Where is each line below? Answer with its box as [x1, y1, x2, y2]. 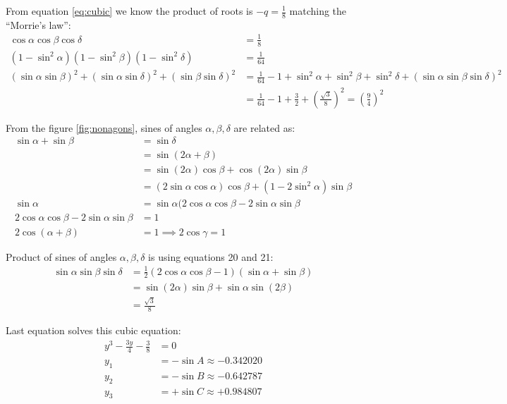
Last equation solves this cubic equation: [6, 323, 181, 338]
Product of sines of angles [6, 249, 117, 264]
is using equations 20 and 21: [148, 249, 274, 264]
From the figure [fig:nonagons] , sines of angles [6, 120, 202, 135]
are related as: [233, 120, 295, 135]
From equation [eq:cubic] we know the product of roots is [6, 4, 253, 18]
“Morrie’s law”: [6, 17, 71, 32]
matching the [289, 4, 347, 18]
